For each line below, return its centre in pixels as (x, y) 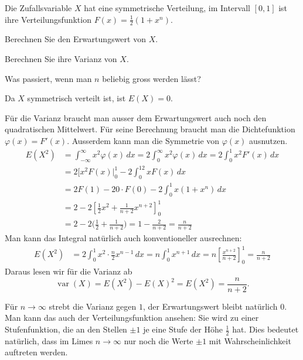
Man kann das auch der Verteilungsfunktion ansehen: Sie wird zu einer (132, 318)
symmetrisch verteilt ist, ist (76, 98)
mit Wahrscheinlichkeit (250, 340)
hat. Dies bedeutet (265, 329)
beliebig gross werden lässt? (151, 78)
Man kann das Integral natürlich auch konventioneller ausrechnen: (123, 238)
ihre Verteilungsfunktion (48, 19)
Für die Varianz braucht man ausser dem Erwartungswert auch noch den (136, 117)
